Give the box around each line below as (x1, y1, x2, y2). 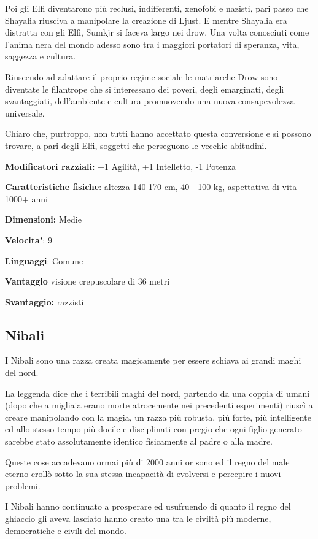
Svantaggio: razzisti (5, 295, 84, 308)
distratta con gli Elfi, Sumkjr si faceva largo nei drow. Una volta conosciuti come (5, 26, 309, 39)
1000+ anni (5, 192, 48, 205)
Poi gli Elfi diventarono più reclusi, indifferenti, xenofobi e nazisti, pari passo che (5, 2, 309, 14)
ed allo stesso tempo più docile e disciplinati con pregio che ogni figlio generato (5, 422, 302, 435)
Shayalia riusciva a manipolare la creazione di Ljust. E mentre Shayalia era (5, 13, 287, 26)
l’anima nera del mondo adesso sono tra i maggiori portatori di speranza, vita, (5, 37, 300, 50)
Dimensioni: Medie (5, 213, 82, 226)
